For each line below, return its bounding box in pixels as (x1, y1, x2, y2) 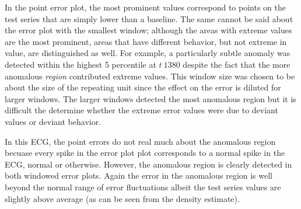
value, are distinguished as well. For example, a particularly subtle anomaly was (5, 47, 290, 59)
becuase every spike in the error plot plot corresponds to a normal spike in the (5, 147, 285, 159)
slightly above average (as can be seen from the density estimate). (5, 192, 240, 204)
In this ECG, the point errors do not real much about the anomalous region (5, 135, 276, 147)
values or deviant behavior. (5, 115, 101, 127)
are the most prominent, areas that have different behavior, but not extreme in (5, 35, 287, 47)
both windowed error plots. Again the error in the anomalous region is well (5, 169, 273, 182)
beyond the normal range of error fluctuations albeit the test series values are (5, 180, 281, 193)
